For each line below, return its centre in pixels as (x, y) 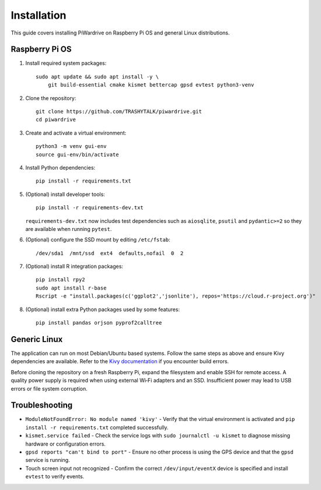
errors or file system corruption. (49, 388)
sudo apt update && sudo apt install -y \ (97, 77)
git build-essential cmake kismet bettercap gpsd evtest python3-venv (151, 85)
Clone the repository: (51, 98)
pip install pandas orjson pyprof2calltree (99, 323)
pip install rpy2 (60, 280)
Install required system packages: (66, 63)
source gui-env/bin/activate (77, 154)
